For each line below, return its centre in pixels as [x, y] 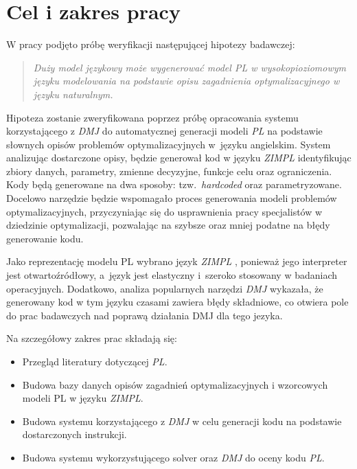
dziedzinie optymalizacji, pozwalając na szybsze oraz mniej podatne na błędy [168, 225]
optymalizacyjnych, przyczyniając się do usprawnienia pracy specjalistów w [164, 211]
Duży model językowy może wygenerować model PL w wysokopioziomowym [189, 67]
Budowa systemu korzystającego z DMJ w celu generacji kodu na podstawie [182, 421]
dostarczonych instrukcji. [74, 434]
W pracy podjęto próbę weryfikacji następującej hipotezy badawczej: [151, 44]
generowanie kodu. [45, 238]
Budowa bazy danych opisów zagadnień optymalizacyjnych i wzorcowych [175, 384]
